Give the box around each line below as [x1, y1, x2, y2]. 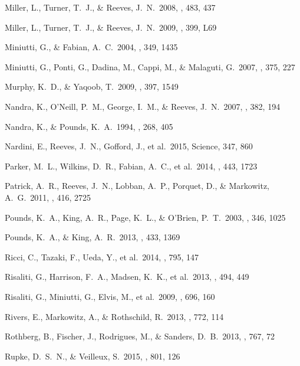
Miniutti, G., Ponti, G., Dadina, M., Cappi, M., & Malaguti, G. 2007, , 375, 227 [5, 60, 295, 73]
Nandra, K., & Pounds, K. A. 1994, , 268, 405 [5, 120, 173, 132]
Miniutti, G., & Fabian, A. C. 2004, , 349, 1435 [5, 41, 178, 53]
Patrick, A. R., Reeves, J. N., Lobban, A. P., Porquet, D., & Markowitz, [5, 179, 270, 192]
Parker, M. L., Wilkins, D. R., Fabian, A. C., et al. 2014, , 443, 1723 [5, 159, 258, 172]
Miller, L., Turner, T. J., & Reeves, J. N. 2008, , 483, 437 [5, 1, 216, 13]
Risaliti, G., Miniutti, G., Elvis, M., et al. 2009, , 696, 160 [5, 290, 215, 302]
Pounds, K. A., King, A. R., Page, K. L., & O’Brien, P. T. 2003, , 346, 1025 [5, 211, 286, 223]
